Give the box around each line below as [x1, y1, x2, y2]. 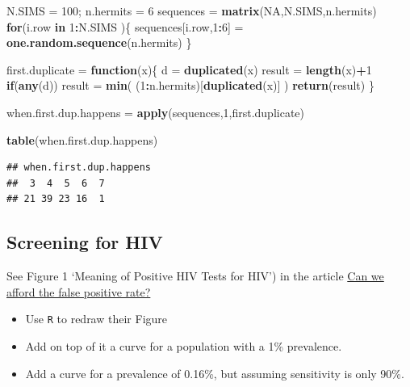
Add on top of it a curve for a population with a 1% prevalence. [25, 337, 342, 354]
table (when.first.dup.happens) [6, 131, 158, 148]
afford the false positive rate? [6, 283, 151, 300]
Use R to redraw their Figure [25, 310, 168, 327]
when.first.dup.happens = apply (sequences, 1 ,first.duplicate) [6, 103, 305, 120]
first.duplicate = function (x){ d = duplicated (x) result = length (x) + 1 [6, 61, 372, 78]
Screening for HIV [6, 229, 163, 254]
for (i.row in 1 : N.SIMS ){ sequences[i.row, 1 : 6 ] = [6, 18, 244, 35]
